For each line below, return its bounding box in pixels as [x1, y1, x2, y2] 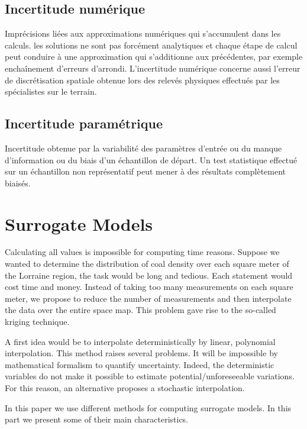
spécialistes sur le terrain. [5, 85, 97, 98]
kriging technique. [5, 315, 70, 328]
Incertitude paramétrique [5, 114, 163, 133]
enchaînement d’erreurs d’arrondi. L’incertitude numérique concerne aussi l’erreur [5, 62, 300, 74]
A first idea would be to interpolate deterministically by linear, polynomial [5, 335, 276, 347]
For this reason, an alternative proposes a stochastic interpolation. [5, 382, 245, 393]
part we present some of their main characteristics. [5, 413, 189, 425]
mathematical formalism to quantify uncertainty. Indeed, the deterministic [5, 358, 274, 370]
